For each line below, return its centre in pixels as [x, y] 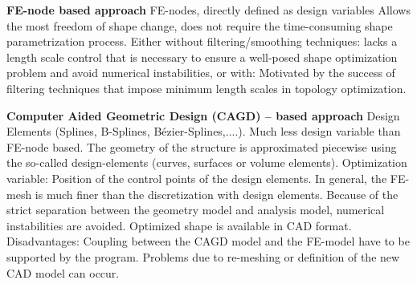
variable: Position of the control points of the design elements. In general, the [197, 178]
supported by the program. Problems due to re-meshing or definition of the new [203, 256]
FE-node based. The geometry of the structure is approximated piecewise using [202, 146]
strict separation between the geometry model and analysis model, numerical [196, 210]
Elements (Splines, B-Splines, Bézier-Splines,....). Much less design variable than [204, 131]
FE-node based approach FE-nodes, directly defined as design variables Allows [208, 10]
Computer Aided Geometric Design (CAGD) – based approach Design [203, 115]
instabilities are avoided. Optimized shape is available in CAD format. [179, 225]
